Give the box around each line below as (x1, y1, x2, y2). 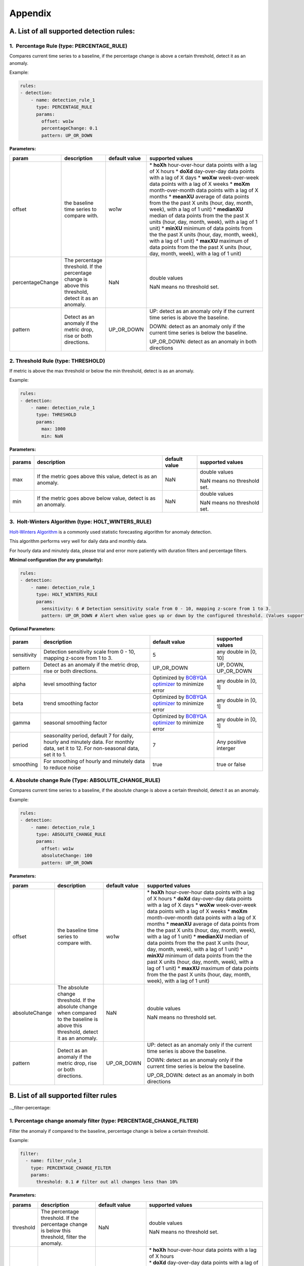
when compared (57, 1009, 96, 1016)
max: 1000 (41, 426, 66, 432)
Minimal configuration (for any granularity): (9, 557, 103, 563)
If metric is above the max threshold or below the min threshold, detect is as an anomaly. (9, 368, 195, 374)
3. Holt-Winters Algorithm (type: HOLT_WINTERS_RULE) (9, 518, 152, 525)
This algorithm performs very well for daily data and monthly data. (9, 538, 147, 544)
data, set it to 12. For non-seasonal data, (43, 744, 139, 751)
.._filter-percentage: (9, 1104, 51, 1111)
